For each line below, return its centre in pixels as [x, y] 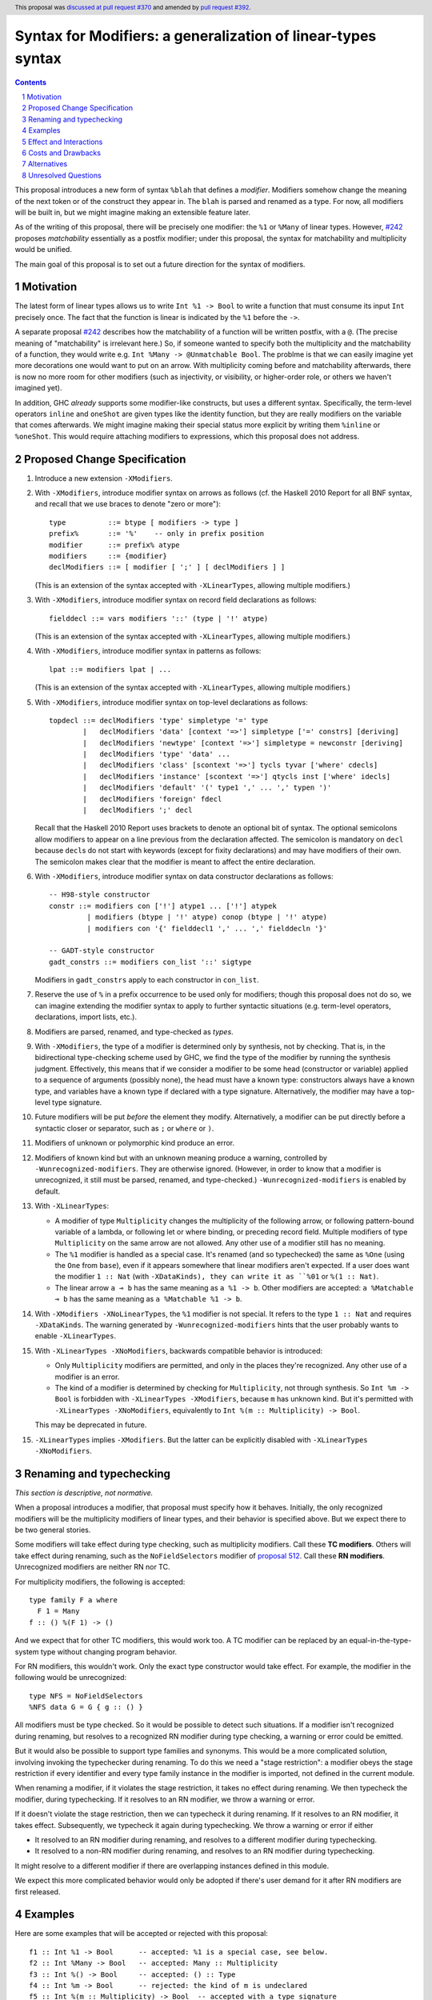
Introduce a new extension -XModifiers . [104, 478]
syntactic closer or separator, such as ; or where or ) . [124, 1128]
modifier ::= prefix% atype [114, 545]
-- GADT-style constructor [102, 951]
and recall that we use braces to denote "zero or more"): [128, 504]
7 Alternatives [45, 164]
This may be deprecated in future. [91, 1425]
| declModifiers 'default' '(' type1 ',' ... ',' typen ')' [207, 788]
